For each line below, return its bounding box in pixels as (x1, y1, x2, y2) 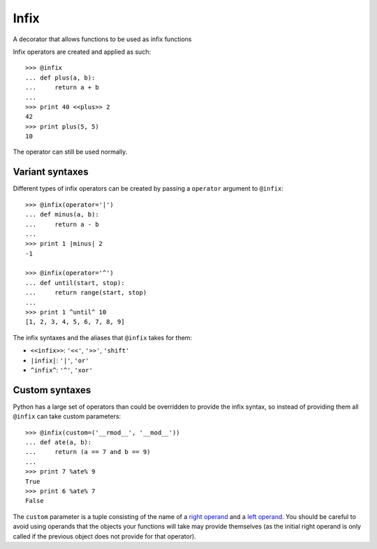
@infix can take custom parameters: (13, 412, 121, 420)
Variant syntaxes (13, 166, 89, 178)
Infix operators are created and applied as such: (13, 47, 151, 56)
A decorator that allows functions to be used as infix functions (13, 35, 192, 43)
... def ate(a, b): (25, 439, 92, 446)
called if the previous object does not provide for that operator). (13, 532, 197, 541)
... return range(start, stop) (25, 288, 147, 297)
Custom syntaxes (13, 384, 91, 396)
